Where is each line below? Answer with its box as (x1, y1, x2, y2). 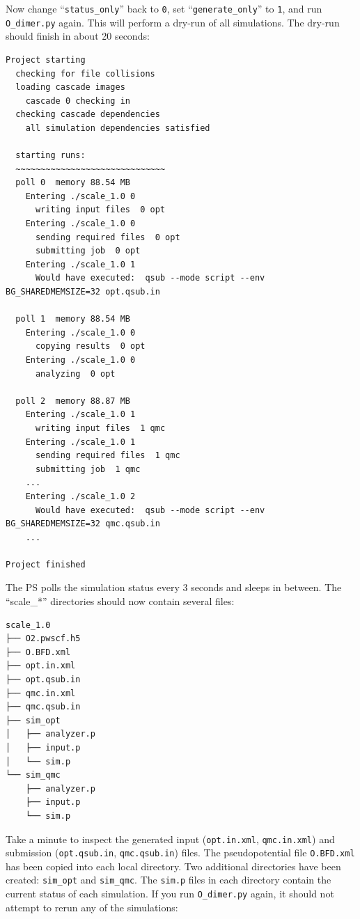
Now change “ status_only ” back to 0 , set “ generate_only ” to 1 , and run (6, 1, 322, 15)
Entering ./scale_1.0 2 (25, 491, 136, 501)
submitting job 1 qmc (35, 464, 141, 474)
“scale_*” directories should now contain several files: (6, 594, 235, 608)
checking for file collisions (15, 68, 155, 79)
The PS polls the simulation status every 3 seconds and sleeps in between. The (6, 580, 342, 595)
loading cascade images (15, 82, 125, 93)
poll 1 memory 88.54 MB (15, 314, 130, 324)
